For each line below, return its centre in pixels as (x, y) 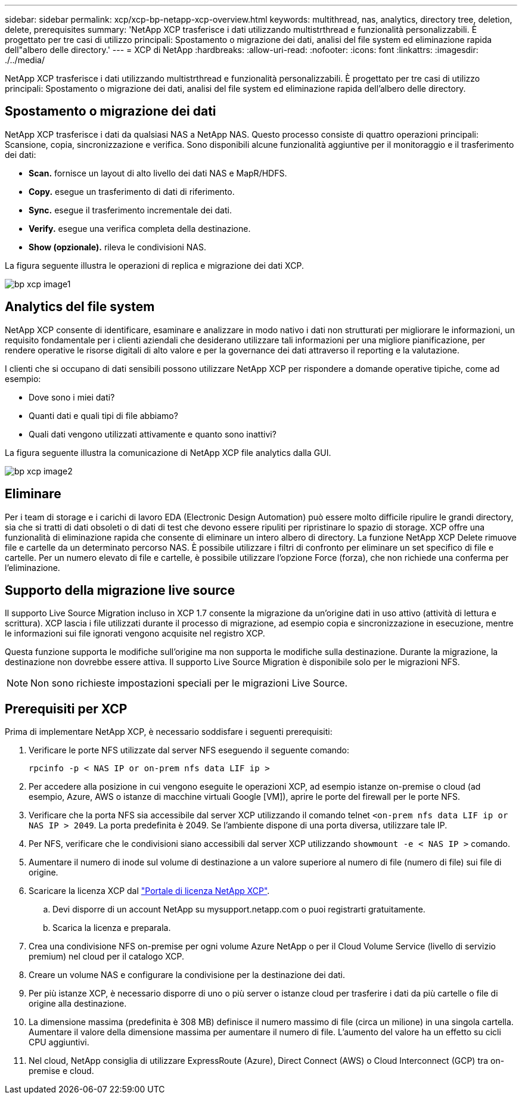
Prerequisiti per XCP (66, 709)
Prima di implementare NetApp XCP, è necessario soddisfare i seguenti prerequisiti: (169, 732)
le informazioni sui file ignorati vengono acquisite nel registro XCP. (135, 634)
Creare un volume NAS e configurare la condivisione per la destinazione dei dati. (187, 975)
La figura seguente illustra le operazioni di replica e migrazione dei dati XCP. (154, 265)
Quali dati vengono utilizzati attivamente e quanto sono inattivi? (153, 434)
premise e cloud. (61, 1071)
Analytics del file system (80, 307)
